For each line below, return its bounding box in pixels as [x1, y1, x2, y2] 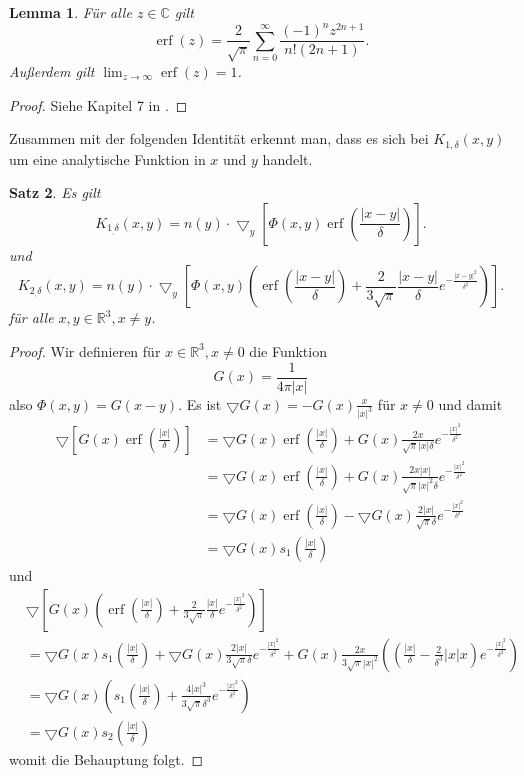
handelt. [262, 148, 313, 169]
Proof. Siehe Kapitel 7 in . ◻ [9, 94, 188, 115]
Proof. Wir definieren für [9, 340, 161, 361]
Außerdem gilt [9, 60, 95, 81]
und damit [438, 393, 503, 414]
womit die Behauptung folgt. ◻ [9, 748, 204, 769]
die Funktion [249, 340, 327, 361]
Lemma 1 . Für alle [9, 2, 132, 22]
